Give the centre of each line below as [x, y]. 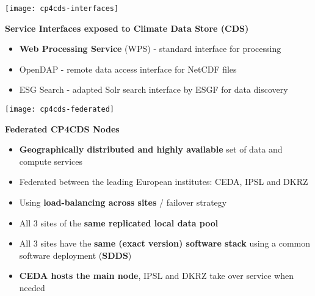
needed [32, 288]
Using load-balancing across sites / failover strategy [123, 202]
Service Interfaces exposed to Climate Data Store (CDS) [127, 28]
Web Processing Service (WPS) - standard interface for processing [150, 49]
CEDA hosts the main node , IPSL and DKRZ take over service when [156, 276]
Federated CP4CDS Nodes [62, 128]
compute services [51, 161]
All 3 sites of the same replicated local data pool [119, 222]
